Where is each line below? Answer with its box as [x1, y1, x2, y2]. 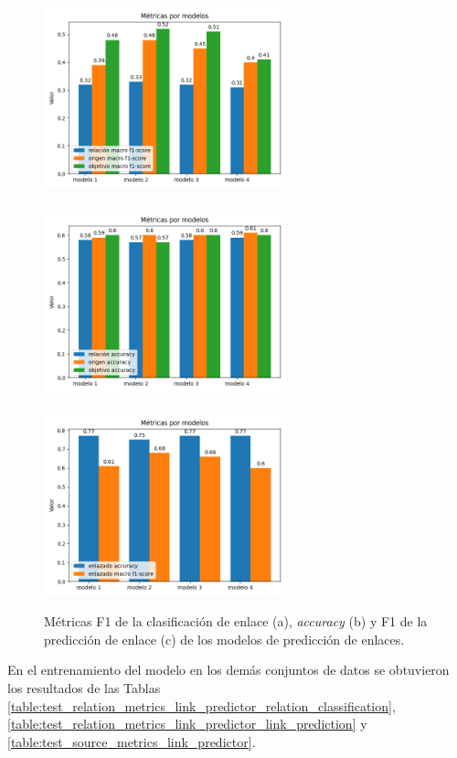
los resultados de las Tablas [7, 678, 161, 698]
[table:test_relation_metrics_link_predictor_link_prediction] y [7, 714, 367, 733]
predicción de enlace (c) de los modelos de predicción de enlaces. [44, 629, 405, 648]
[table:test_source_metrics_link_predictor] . [7, 731, 256, 751]
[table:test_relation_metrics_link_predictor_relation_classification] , [7, 696, 396, 715]
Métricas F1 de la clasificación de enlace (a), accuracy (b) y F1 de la [44, 612, 428, 631]
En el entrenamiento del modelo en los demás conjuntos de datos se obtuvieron [7, 660, 450, 679]
